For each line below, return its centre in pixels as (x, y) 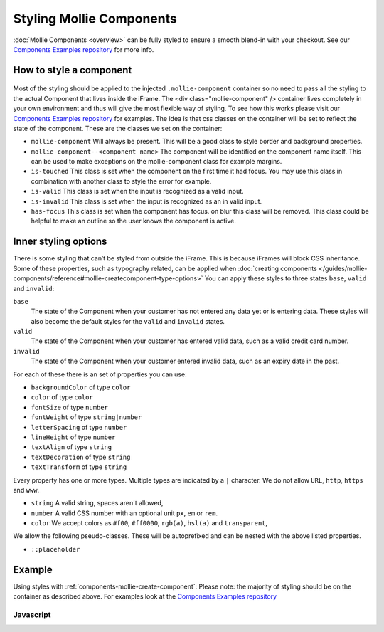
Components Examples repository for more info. (84, 49)
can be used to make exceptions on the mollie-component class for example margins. (156, 162)
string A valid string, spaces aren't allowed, (97, 503)
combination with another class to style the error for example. (121, 181)
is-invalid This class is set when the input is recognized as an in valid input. (146, 201)
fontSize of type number (69, 407)
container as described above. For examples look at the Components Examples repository (145, 596)
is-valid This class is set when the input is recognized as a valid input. (138, 191)
